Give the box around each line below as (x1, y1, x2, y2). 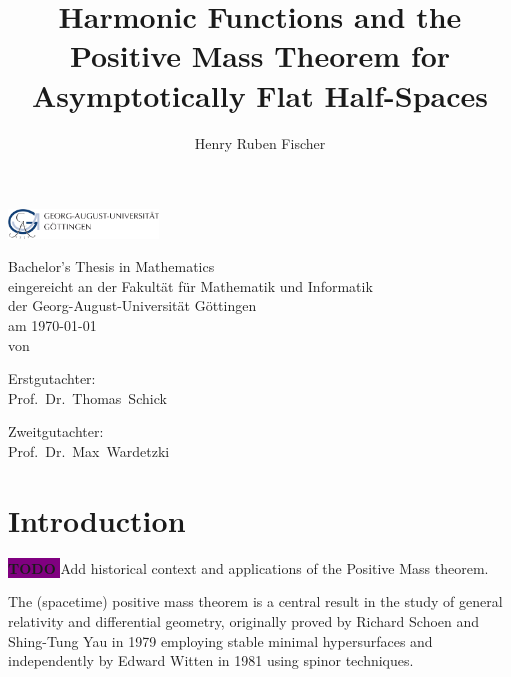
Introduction (8, 499, 186, 540)
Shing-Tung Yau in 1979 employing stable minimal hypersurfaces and (8, 630, 433, 651)
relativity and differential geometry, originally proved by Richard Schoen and (8, 610, 480, 631)
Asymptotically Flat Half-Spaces (31, 74, 488, 115)
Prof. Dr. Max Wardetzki (8, 441, 170, 462)
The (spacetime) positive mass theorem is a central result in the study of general (8, 591, 503, 612)
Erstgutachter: (8, 368, 96, 389)
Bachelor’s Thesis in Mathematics (8, 256, 215, 277)
